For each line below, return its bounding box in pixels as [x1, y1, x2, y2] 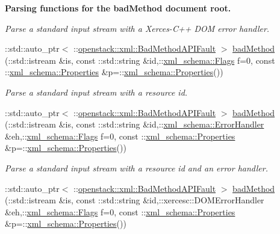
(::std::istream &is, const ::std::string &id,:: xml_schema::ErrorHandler [5, 118, 264, 131]
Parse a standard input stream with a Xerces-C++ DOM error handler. [5, 22, 270, 34]
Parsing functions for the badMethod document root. [5, 2, 231, 14]
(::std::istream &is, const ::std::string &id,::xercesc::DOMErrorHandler [5, 194, 264, 206]
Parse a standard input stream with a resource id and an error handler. [5, 161, 268, 174]
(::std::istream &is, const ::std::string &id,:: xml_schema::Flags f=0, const [5, 54, 275, 66]
